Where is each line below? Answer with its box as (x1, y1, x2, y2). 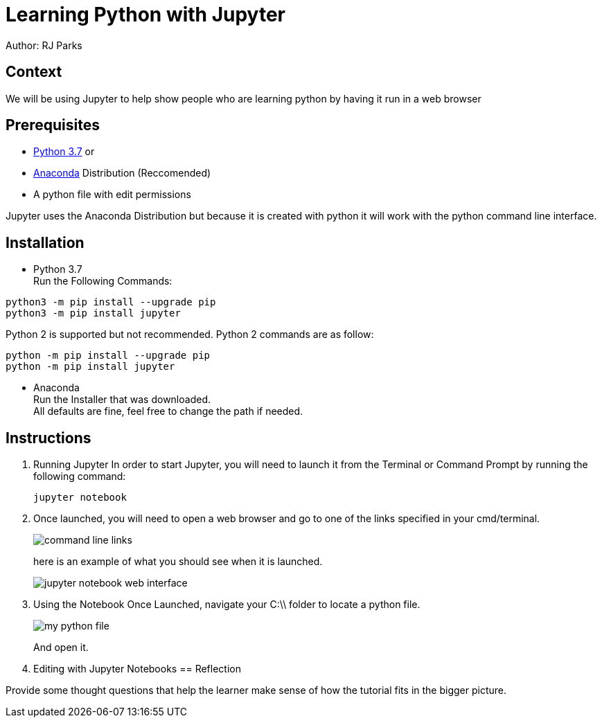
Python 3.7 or (33, 145, 95, 158)
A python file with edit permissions (33, 188, 191, 201)
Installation (6, 233, 85, 251)
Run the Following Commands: (33, 275, 172, 287)
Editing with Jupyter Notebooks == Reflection (33, 663, 241, 675)
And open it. (33, 641, 89, 654)
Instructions (6, 429, 91, 447)
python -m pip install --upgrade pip (6, 350, 211, 361)
